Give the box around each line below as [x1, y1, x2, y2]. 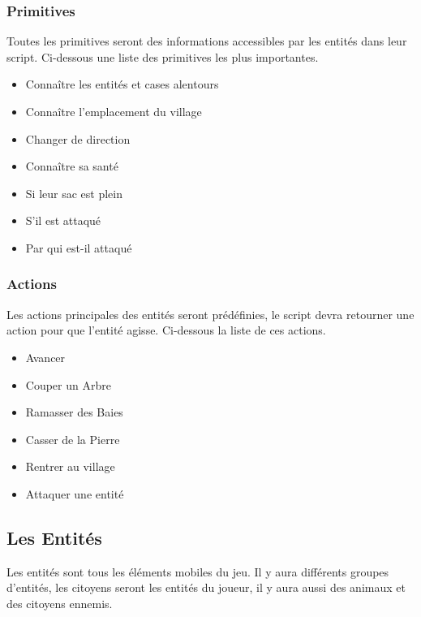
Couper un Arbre [25, 376, 111, 393]
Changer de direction [25, 130, 131, 147]
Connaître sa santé [25, 157, 118, 175]
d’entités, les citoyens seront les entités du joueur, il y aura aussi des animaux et [6, 579, 406, 596]
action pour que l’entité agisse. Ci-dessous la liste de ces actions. [6, 321, 326, 339]
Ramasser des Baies [25, 403, 123, 421]
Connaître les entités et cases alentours [25, 76, 219, 93]
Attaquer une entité [25, 485, 124, 502]
